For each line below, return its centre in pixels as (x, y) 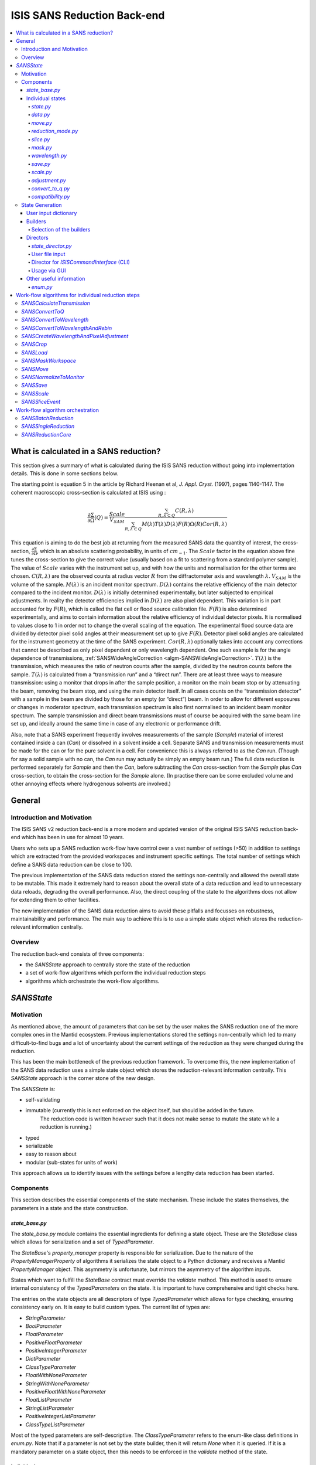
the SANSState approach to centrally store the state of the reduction (108, 965)
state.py (41, 107)
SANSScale (35, 393)
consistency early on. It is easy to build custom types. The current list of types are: (111, 1307)
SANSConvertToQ (43, 311)
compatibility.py (51, 197)
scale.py (42, 172)
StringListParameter (50, 1408)
